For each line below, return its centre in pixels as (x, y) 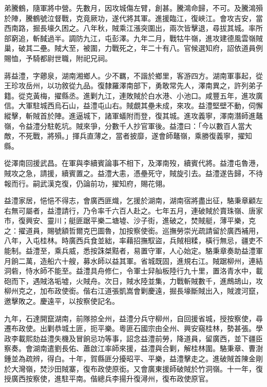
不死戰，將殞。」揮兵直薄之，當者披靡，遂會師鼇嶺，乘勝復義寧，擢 (131, 136)
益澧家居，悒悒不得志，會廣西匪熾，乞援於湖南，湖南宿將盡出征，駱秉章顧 (130, 200)
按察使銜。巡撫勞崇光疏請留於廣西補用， (194, 230)
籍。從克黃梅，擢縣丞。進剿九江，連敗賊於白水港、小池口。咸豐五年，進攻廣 (133, 95)
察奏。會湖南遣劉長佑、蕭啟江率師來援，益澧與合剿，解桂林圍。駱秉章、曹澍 (133, 348)
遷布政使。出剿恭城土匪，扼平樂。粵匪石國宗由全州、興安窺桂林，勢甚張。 (130, 328)
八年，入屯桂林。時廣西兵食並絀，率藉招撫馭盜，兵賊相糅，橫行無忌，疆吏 (130, 240)
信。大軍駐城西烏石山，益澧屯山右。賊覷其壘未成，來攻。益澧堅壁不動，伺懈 (133, 105)
